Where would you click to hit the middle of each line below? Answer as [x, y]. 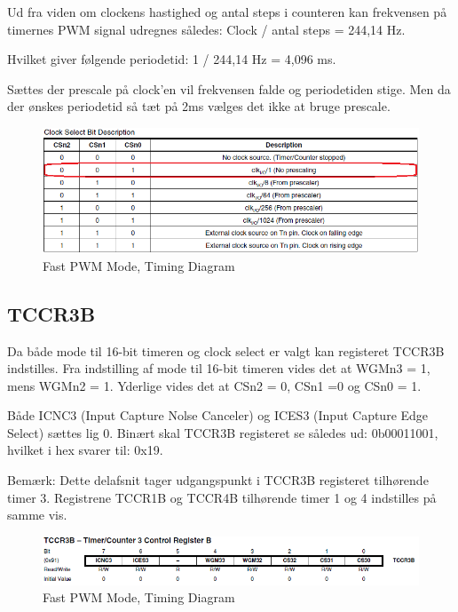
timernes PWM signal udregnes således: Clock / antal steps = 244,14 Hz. [206, 29]
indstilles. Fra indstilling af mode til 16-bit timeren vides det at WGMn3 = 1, [219, 368]
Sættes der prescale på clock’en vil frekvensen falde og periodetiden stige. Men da [229, 88]
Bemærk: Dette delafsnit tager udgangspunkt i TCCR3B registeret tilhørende [218, 480]
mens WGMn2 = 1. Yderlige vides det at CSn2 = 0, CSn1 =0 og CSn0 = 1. [214, 385]
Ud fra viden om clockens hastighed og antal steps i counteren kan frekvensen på [227, 12]
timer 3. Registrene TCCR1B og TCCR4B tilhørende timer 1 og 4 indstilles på [222, 497]
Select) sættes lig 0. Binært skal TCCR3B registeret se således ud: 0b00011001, [223, 432]
